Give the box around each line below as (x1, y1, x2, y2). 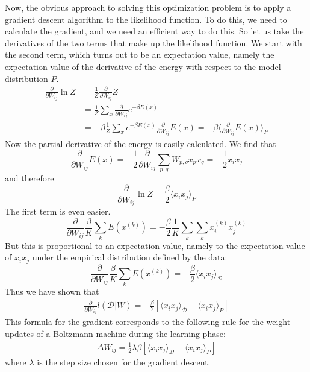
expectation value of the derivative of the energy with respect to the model (5, 60, 281, 72)
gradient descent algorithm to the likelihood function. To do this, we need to (5, 13, 287, 25)
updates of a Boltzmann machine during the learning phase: (5, 327, 226, 339)
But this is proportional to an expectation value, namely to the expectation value (5, 239, 305, 251)
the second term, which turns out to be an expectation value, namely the (5, 48, 274, 61)
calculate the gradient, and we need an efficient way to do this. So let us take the (5, 25, 304, 37)
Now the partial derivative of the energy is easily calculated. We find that (5, 137, 276, 150)
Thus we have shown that (5, 285, 99, 298)
